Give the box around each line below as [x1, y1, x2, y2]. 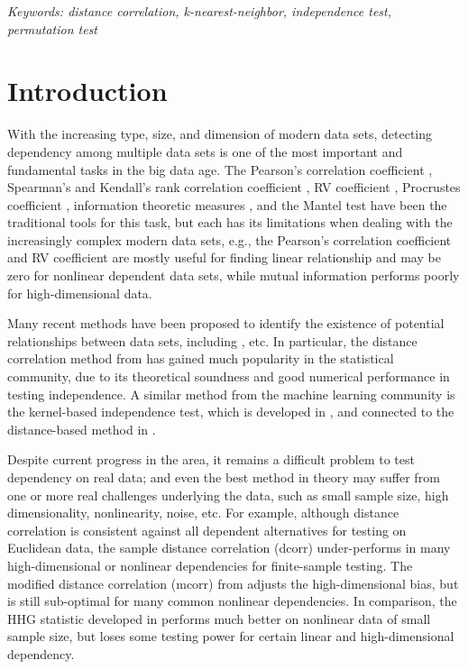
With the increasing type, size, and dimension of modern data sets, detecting [7, 124, 433, 143]
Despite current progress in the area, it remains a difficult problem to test [7, 450, 415, 469]
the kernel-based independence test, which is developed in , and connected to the [7, 402, 454, 421]
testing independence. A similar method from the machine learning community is [7, 384, 455, 403]
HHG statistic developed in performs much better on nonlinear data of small [7, 609, 431, 628]
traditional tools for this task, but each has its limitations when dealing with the [7, 213, 453, 232]
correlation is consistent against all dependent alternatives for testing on [7, 520, 407, 539]
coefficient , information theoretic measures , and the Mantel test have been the [7, 195, 447, 214]
